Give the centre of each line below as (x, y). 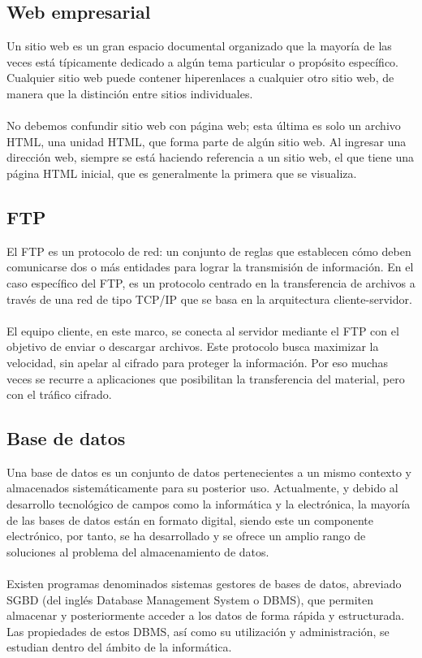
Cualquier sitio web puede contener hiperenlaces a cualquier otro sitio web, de (200, 78)
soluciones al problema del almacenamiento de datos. (138, 551)
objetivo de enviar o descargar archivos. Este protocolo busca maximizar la (193, 346)
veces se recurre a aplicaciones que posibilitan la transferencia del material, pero (206, 378)
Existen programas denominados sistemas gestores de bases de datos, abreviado (204, 584)
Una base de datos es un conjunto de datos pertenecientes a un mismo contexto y (209, 472)
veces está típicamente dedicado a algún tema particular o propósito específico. (202, 61)
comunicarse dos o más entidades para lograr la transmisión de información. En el (210, 267)
